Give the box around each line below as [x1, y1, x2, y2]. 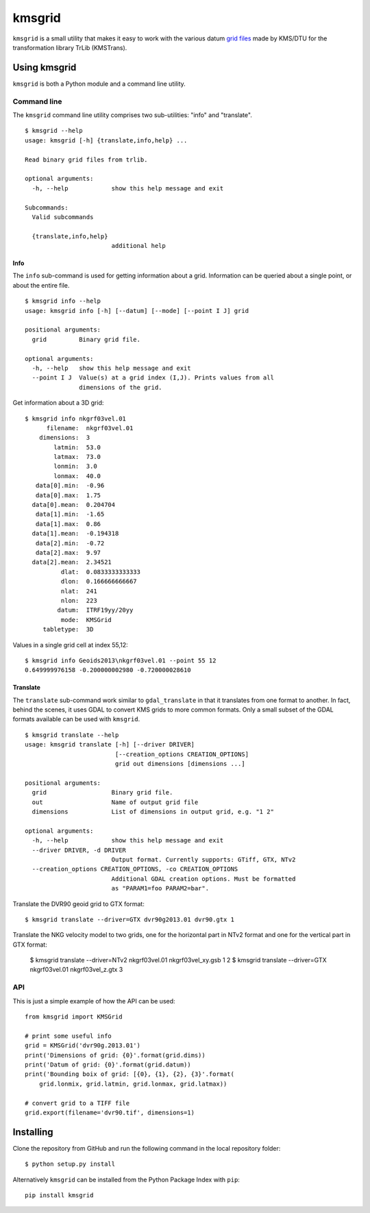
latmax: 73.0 [53, 453, 101, 461]
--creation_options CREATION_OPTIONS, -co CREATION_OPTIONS [32, 865, 238, 873]
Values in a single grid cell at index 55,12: [12, 640, 128, 649]
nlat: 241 [60, 587, 97, 595]
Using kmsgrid [12, 62, 77, 73]
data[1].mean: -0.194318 [32, 529, 119, 538]
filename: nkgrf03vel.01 [46, 424, 134, 432]
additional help [111, 242, 166, 250]
